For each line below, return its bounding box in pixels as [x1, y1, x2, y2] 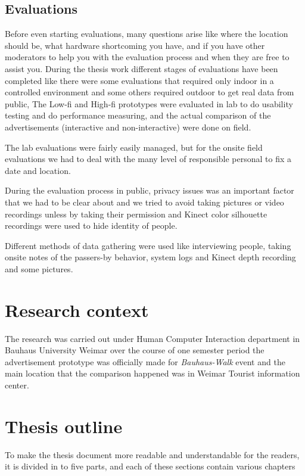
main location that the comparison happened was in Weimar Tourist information [5, 367, 300, 379]
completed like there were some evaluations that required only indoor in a [5, 74, 274, 86]
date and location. [5, 164, 71, 176]
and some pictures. [5, 262, 73, 275]
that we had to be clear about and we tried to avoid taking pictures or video [5, 195, 284, 208]
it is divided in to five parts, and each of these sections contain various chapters [5, 460, 295, 472]
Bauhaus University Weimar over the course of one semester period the [5, 344, 264, 356]
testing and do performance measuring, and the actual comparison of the [5, 109, 271, 122]
